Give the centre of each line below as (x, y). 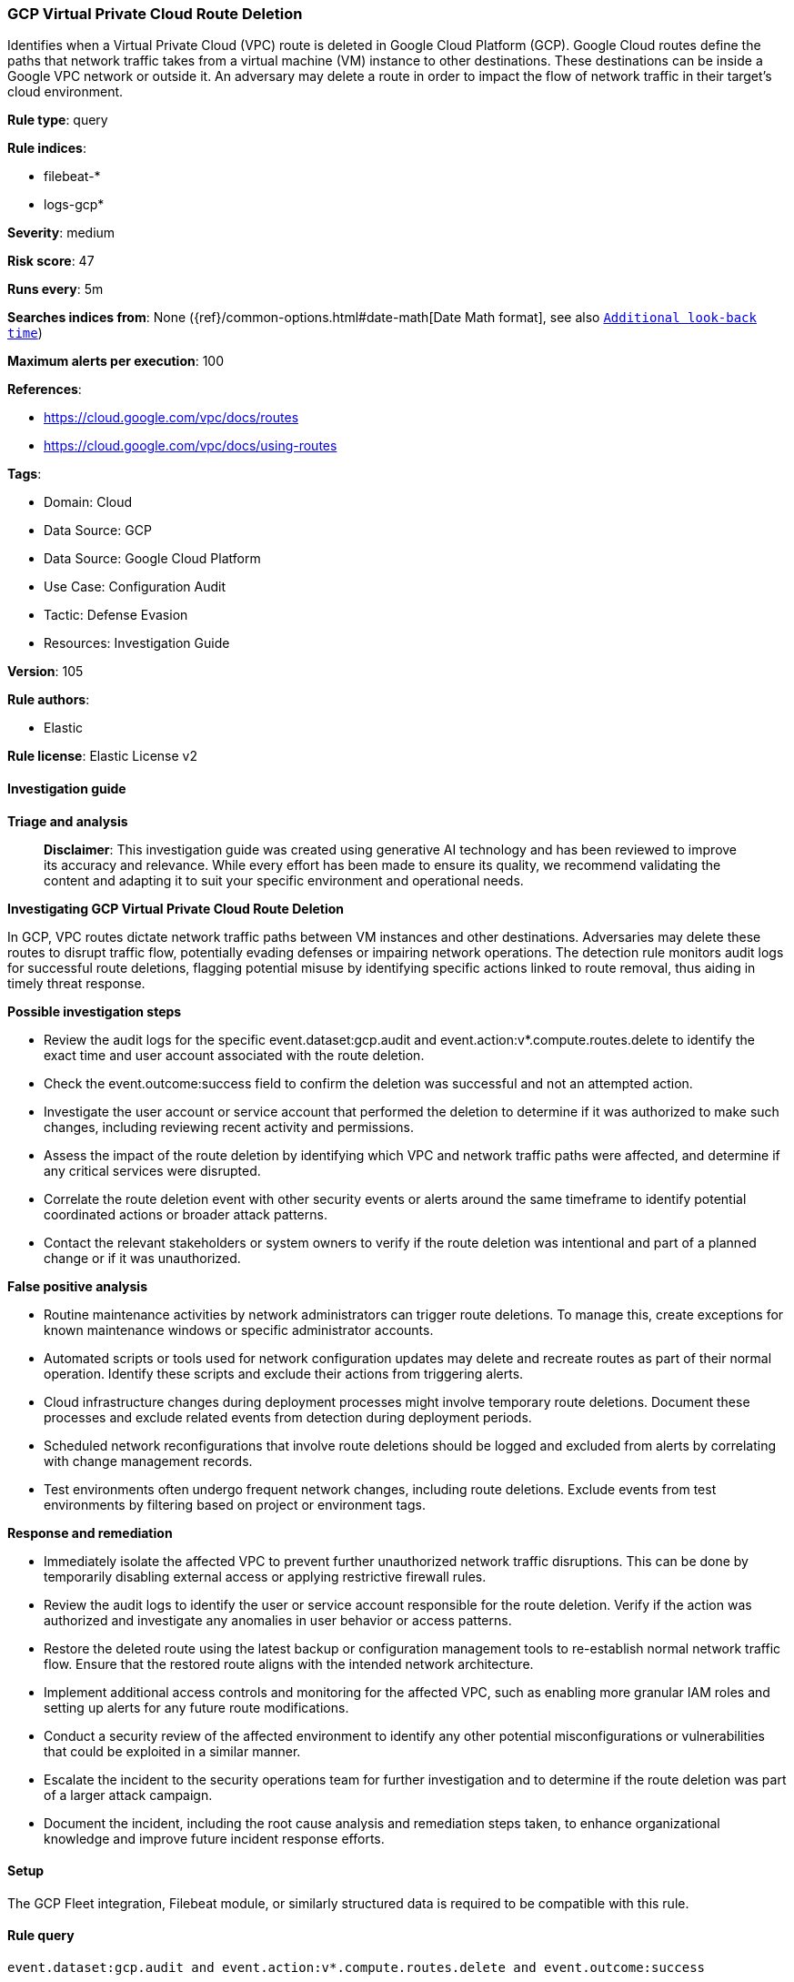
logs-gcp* (74, 205)
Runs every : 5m (55, 289)
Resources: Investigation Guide (137, 643)
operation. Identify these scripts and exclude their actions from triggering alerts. (284, 1373)
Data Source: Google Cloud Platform (152, 559)
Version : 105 (45, 672)
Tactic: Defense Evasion (116, 615)
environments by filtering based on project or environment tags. (235, 1504)
